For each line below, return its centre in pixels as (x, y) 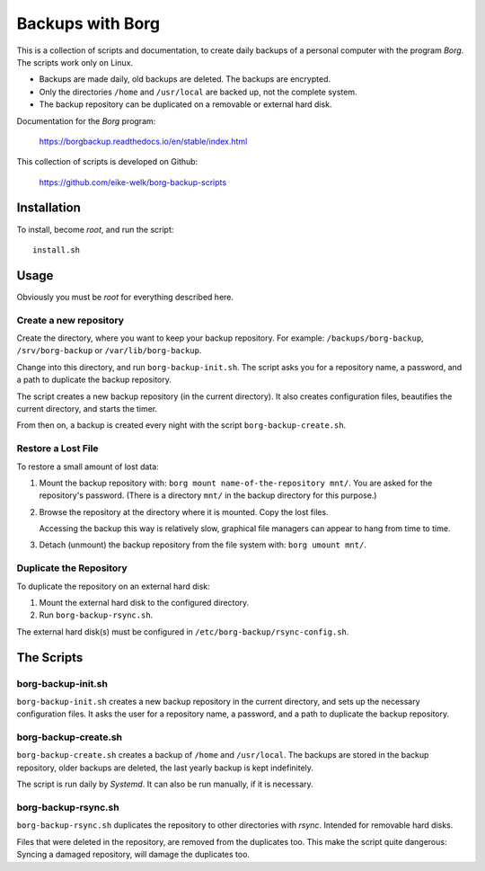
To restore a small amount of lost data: (88, 467)
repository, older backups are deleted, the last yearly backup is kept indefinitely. (165, 768)
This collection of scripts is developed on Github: (107, 162)
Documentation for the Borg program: (86, 120)
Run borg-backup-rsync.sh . (96, 615)
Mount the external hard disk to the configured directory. (144, 602)
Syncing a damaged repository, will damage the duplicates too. (133, 855)
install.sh (57, 250)
